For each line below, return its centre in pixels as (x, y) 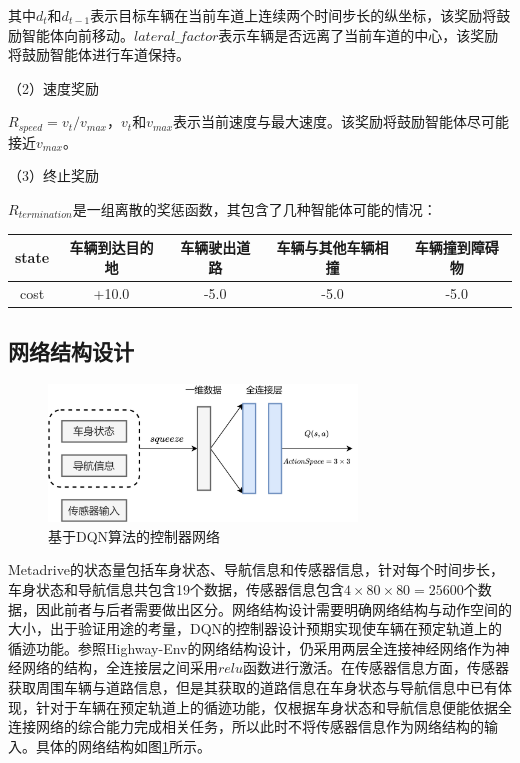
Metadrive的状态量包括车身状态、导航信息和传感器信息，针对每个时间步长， (256, 569)
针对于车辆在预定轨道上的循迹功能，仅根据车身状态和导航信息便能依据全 (273, 706)
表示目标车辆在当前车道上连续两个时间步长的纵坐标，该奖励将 (293, 15)
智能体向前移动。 (77, 34)
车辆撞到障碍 (456, 247)
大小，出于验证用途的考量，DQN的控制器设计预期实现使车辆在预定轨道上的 (255, 628)
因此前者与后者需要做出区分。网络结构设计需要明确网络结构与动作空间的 (273, 608)
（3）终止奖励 (53, 175)
